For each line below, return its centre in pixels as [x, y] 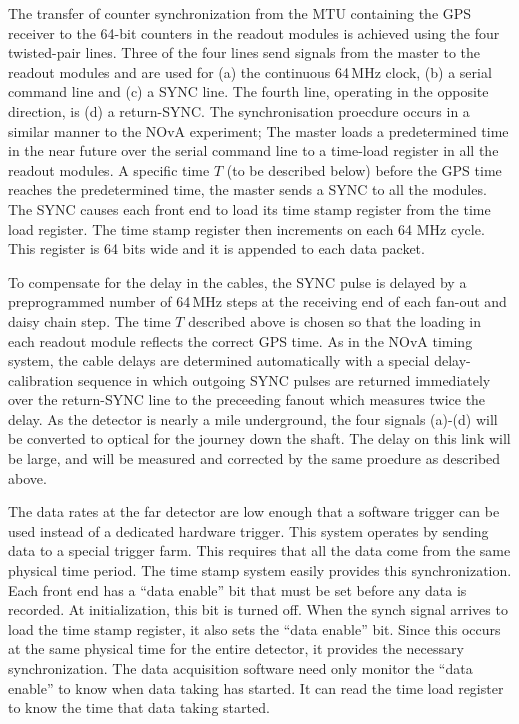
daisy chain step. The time [89, 320]
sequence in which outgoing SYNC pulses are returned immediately [284, 379]
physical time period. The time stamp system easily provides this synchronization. [260, 570]
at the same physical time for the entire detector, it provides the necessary [236, 648]
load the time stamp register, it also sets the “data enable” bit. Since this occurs [254, 628]
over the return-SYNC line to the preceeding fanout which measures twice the [247, 399]
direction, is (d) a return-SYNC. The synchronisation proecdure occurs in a [239, 110]
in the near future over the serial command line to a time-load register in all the [253, 150]
